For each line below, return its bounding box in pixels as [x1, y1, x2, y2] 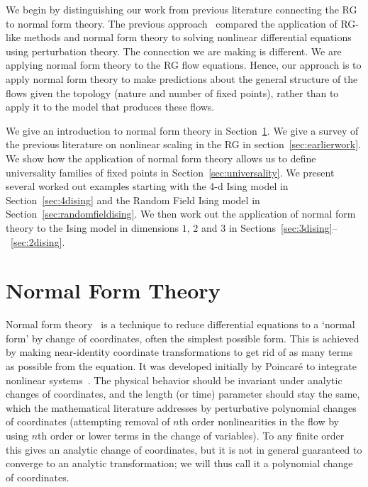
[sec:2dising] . [11, 234, 65, 249]
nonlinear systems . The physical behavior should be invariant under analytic [6, 372, 342, 387]
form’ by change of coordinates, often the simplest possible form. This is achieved [6, 330, 359, 345]
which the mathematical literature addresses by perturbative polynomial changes [6, 400, 357, 415]
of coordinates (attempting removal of [6, 414, 170, 429]
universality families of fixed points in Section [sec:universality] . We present [6, 164, 335, 179]
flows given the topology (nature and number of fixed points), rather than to [6, 85, 339, 100]
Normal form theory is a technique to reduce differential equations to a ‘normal [6, 317, 355, 332]
